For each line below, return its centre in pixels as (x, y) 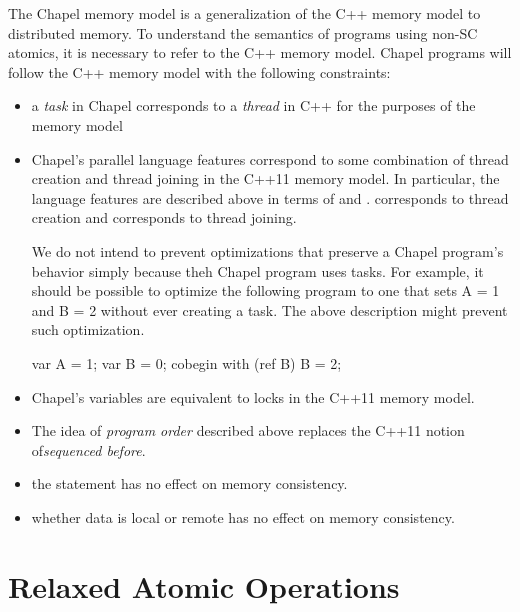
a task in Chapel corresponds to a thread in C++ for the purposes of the (253, 105)
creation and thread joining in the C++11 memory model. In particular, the (265, 178)
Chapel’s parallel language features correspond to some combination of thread (270, 158)
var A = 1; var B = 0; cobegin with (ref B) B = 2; (186, 362)
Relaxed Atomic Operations (204, 585)
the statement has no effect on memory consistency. (189, 483)
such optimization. (88, 329)
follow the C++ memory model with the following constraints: (199, 71)
